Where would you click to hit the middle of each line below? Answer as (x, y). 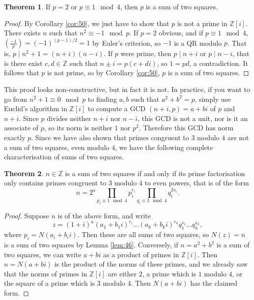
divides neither (69, 118)
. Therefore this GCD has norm (186, 128)
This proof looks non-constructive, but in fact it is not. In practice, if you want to (127, 89)
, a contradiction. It (219, 63)
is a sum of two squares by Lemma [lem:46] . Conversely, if (91, 245)
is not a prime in (202, 23)
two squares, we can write (43, 254)
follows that (22, 73)
